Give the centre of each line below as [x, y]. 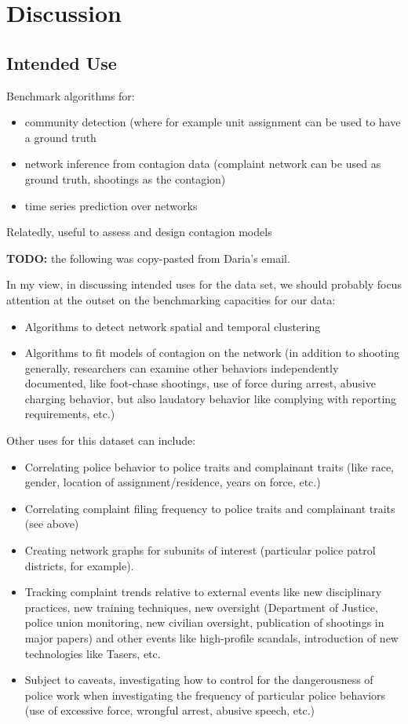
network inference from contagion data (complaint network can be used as [203, 164]
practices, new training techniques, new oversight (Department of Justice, [201, 607]
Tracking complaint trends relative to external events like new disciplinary [203, 592]
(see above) [52, 524]
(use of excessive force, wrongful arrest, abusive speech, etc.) [170, 710]
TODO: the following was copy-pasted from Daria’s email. [148, 258]
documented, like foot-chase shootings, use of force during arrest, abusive [200, 383]
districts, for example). [79, 565]
